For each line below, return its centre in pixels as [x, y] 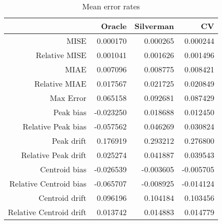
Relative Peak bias [55, 126]
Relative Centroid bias [48, 183]
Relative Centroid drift [47, 212]
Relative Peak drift [54, 155]
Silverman [154, 26]
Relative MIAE [60, 83]
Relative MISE [61, 55]
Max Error [68, 98]
